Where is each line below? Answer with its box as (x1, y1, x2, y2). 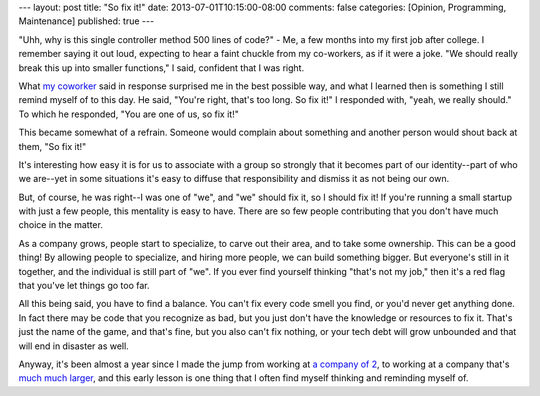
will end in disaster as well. (18, 340, 129, 352)
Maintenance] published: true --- (18, 15, 155, 27)
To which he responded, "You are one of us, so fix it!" (18, 108, 239, 120)
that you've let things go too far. (18, 280, 150, 292)
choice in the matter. (18, 219, 104, 231)
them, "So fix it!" (18, 140, 87, 152)
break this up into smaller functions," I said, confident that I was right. (18, 61, 305, 74)
